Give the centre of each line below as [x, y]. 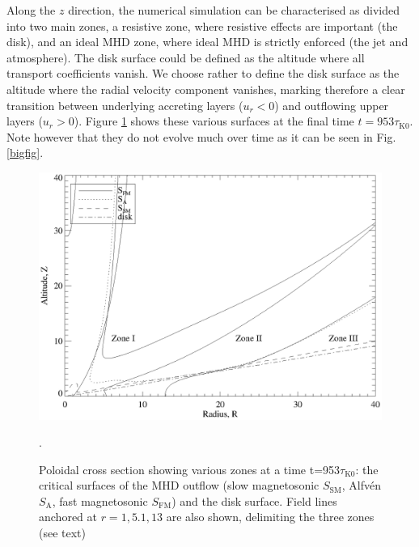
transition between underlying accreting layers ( [125, 105]
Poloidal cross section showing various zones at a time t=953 [190, 469]
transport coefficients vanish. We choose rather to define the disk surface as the [203, 73]
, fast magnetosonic [100, 500]
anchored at [68, 517]
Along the [31, 10]
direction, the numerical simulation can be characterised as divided [234, 10]
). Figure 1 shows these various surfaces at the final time [214, 121]
